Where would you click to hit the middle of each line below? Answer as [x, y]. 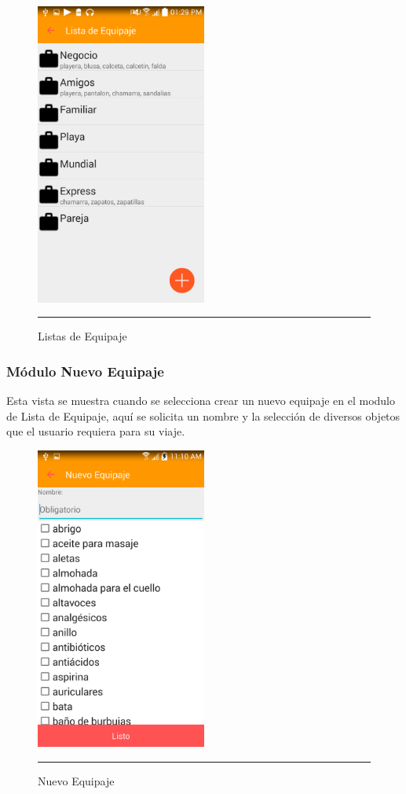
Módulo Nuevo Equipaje [85, 371]
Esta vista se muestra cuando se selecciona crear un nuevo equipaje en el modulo [201, 401]
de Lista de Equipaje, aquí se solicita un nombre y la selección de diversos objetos [203, 415]
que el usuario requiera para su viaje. [96, 431]
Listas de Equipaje [82, 336]
